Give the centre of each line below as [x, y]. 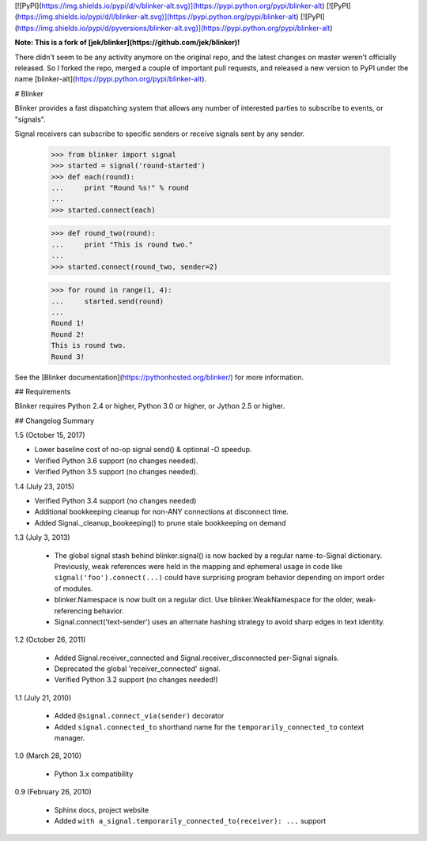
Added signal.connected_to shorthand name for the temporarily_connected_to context [209, 726]
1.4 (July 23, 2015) [45, 486]
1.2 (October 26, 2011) [50, 639]
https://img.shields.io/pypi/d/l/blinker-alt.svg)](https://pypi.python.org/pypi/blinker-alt [157, 17]
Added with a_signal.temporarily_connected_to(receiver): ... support [190, 821]
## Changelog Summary [55, 420]
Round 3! [68, 356]
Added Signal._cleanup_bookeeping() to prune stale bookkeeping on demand [160, 522]
